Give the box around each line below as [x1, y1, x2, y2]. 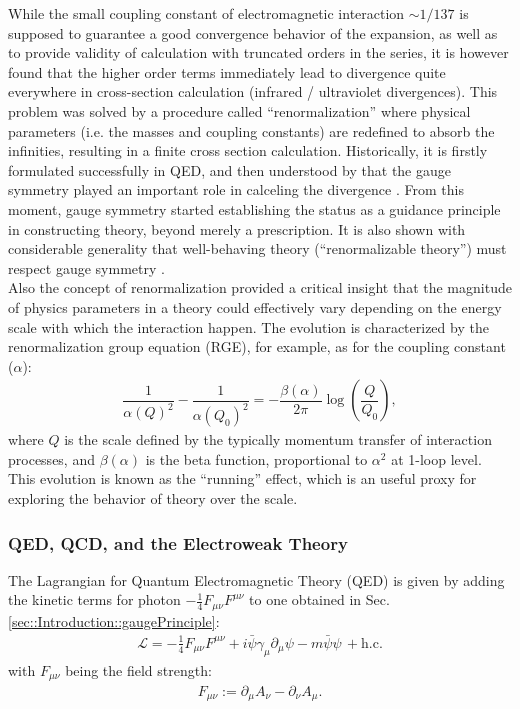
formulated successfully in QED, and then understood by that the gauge [8, 159, 451, 180]
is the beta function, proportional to [145, 448, 368, 469]
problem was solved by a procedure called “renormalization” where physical [8, 100, 471, 121]
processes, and [8, 448, 95, 469]
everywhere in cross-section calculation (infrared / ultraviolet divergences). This [8, 81, 498, 102]
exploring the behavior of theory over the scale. [8, 488, 298, 509]
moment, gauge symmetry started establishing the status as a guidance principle [8, 198, 501, 219]
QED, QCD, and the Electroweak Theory [8, 530, 348, 555]
